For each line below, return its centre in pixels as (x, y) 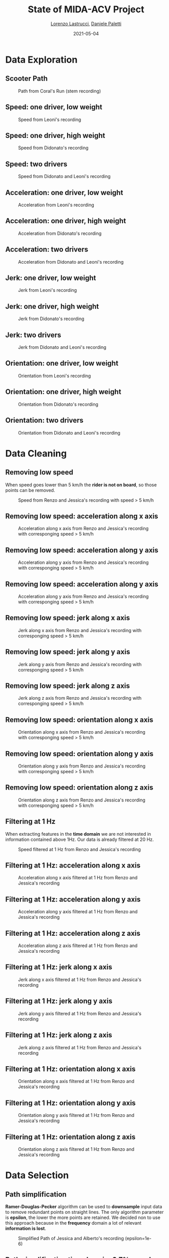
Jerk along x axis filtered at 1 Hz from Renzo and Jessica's (80, 979)
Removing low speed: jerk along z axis (68, 686)
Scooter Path (26, 79)
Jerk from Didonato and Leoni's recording (62, 347)
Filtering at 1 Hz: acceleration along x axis (73, 866)
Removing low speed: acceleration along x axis (82, 516)
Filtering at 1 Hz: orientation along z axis (70, 1137)
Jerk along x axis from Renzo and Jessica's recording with (80, 630)
